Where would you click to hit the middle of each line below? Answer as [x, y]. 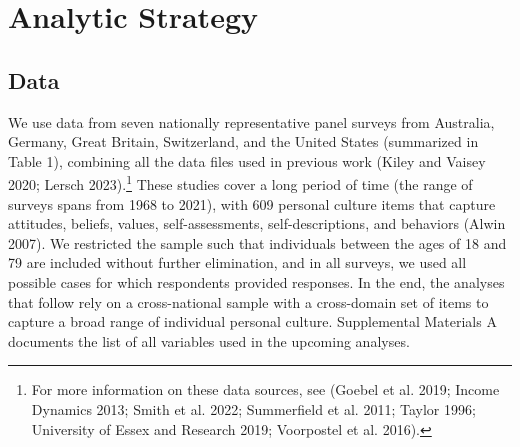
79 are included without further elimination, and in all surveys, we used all [237, 262]
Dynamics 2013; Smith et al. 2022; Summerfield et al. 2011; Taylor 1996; [253, 408]
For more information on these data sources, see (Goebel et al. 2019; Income [265, 389]
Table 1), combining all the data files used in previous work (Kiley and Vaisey [247, 160]
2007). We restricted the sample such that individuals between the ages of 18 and [257, 242]
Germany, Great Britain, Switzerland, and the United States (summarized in [243, 141]
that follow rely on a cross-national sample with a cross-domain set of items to [248, 301]
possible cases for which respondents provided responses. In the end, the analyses [256, 281]
